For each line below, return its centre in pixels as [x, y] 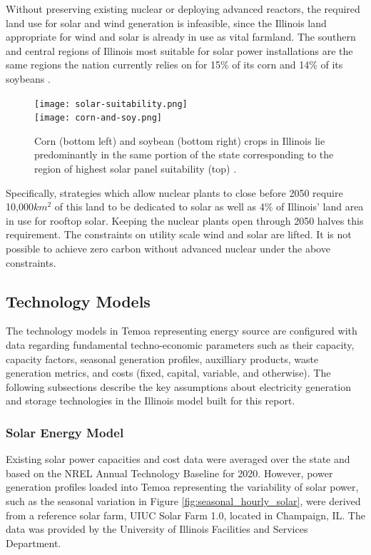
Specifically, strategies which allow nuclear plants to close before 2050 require [174, 192]
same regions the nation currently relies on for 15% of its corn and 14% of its [174, 65]
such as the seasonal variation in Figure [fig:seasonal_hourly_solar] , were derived [183, 500]
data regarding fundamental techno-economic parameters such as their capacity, [180, 345]
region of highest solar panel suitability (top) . [136, 169]
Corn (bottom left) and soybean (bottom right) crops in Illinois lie [180, 140]
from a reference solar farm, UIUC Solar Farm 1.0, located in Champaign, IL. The [185, 515]
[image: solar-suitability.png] [111, 104]
